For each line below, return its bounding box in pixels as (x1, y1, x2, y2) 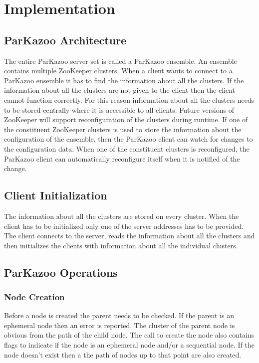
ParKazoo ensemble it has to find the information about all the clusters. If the (4, 75, 244, 85)
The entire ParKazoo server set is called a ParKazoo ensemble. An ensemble (4, 55, 237, 66)
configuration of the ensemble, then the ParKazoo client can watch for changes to (4, 134, 253, 144)
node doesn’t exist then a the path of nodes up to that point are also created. (4, 349, 242, 360)
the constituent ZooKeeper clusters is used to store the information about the (4, 124, 242, 134)
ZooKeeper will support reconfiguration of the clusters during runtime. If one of (4, 114, 248, 125)
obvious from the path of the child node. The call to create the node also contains (4, 330, 255, 340)
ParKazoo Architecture (4, 32, 127, 47)
